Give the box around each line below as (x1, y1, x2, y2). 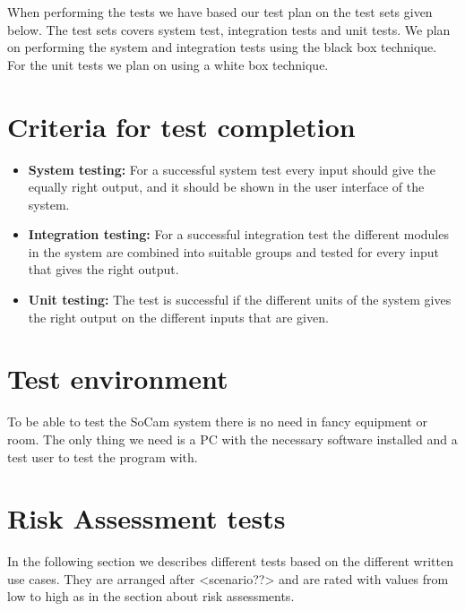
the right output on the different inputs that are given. (28, 307, 329, 326)
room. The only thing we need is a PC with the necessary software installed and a (7, 429, 458, 448)
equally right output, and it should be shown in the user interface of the (28, 177, 425, 196)
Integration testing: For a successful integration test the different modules (28, 225, 449, 244)
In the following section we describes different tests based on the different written (7, 552, 453, 571)
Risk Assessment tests (7, 500, 286, 537)
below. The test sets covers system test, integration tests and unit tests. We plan (7, 20, 451, 39)
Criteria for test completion (7, 108, 356, 144)
